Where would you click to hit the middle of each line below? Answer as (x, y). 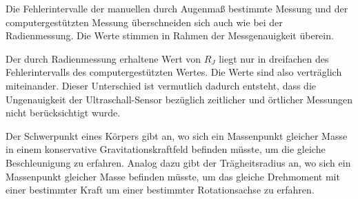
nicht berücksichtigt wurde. (63, 113)
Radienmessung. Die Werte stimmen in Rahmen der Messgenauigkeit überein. (170, 35)
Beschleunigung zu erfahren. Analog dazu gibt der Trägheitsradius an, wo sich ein (178, 162)
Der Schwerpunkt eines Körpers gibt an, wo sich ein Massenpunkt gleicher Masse (177, 135)
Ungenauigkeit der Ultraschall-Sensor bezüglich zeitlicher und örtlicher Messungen (179, 99)
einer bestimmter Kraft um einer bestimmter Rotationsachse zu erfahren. (160, 190)
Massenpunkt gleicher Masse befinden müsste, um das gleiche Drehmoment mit (173, 176)
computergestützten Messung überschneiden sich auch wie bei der (144, 22)
